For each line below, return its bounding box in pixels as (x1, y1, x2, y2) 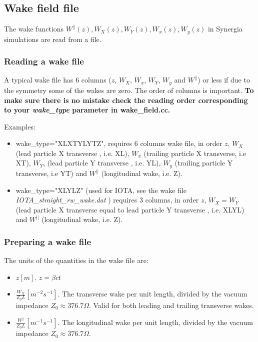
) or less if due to (197, 74, 250, 85)
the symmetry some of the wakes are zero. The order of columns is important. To (4, 84, 254, 95)
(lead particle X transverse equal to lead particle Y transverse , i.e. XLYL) (15, 204, 244, 214)
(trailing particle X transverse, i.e (143, 147, 246, 158)
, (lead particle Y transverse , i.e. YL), (43, 157, 161, 168)
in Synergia (207, 23, 242, 34)
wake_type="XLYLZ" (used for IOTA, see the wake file (15, 184, 186, 195)
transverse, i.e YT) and (15, 167, 87, 178)
